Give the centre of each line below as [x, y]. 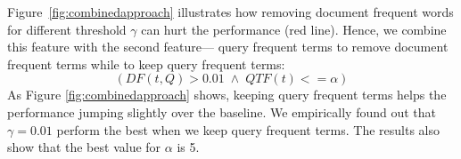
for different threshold [67, 29]
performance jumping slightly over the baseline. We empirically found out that [222, 111]
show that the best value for [84, 147]
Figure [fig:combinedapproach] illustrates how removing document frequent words [230, 12]
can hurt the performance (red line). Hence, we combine [294, 29]
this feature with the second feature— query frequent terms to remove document [228, 47]
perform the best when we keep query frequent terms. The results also [248, 129]
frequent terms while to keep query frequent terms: [146, 64]
